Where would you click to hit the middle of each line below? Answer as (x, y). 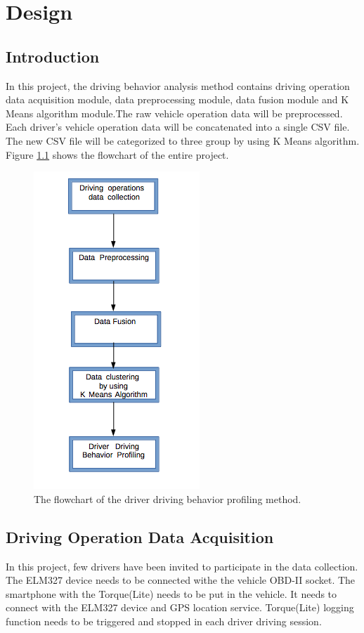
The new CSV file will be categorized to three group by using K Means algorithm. (183, 140)
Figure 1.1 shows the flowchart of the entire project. (117, 154)
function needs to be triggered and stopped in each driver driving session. (164, 621)
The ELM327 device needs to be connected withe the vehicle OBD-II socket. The (181, 580)
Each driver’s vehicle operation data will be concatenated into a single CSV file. (178, 127)
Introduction (53, 56)
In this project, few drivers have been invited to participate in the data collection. (182, 566)
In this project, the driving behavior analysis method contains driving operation (178, 85)
